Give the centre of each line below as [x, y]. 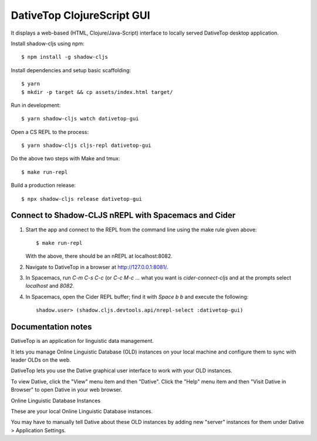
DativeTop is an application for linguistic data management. [82, 341]
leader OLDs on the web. [41, 360]
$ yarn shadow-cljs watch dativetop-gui [80, 119]
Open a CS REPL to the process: [50, 132]
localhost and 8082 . [50, 286]
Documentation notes [51, 327]
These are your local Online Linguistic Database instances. [82, 411]
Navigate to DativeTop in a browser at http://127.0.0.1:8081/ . [97, 267]
